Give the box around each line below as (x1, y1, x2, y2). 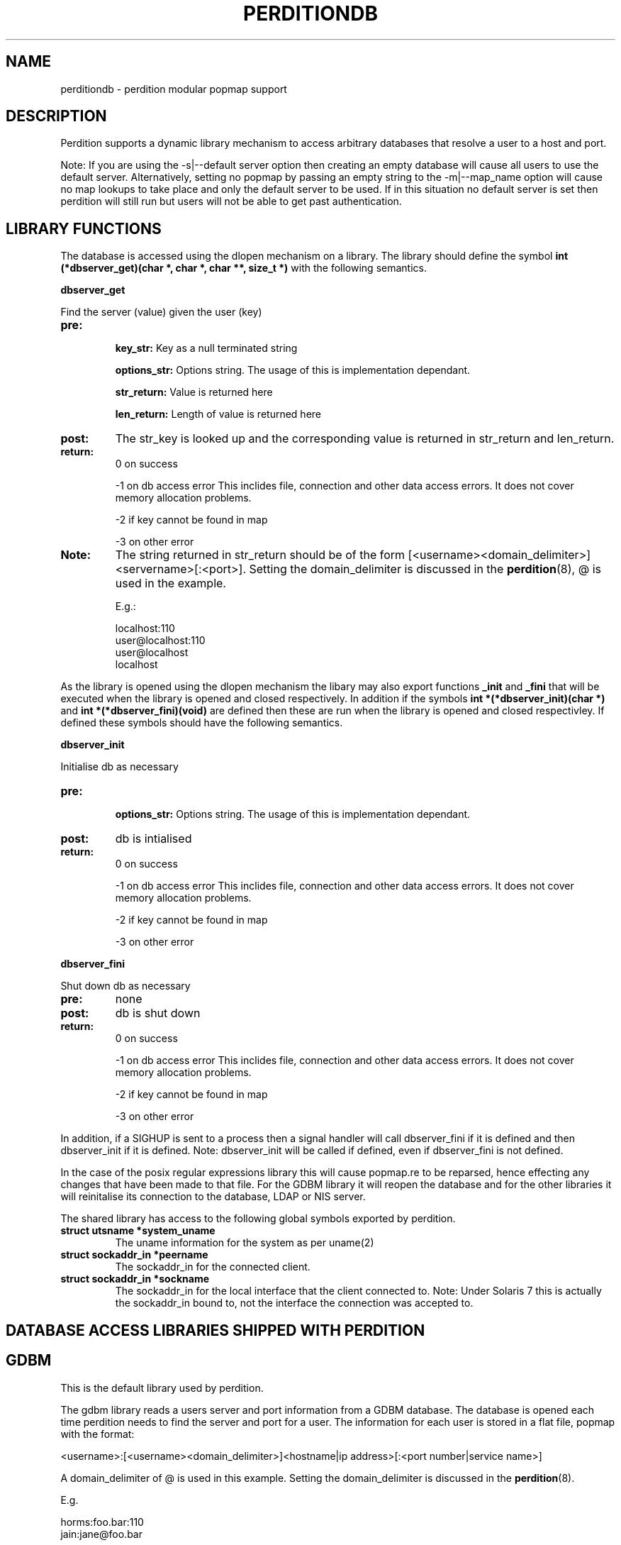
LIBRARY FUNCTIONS (6, 219, 162, 238)
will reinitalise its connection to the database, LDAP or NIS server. (60, 1190, 366, 1203)
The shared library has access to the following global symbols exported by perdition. (60, 1212, 456, 1225)
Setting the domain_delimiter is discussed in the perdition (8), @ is (249, 562, 601, 577)
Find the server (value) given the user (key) (60, 306, 262, 319)
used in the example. (115, 576, 226, 591)
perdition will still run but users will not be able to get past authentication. (60, 195, 402, 208)
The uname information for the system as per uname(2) (115, 1236, 374, 1249)
